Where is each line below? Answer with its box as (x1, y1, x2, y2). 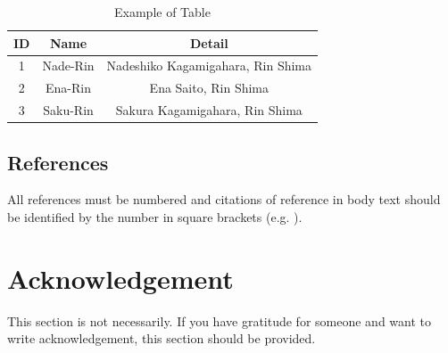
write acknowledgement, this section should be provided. (7, 329, 316, 348)
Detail (189, 33, 228, 52)
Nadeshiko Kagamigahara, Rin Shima (106, 56, 311, 75)
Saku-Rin (43, 101, 94, 119)
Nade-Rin (42, 56, 95, 75)
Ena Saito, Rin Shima (149, 78, 270, 97)
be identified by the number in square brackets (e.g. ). (7, 208, 303, 226)
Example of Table (114, 3, 211, 21)
